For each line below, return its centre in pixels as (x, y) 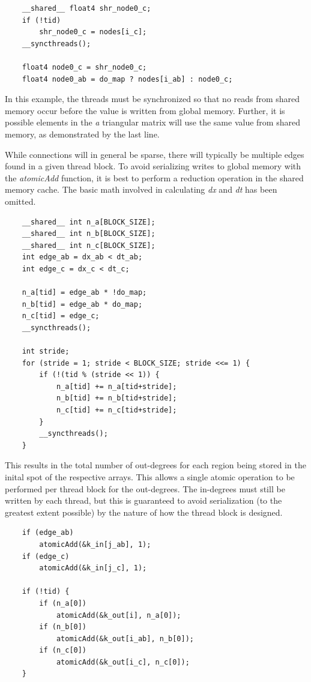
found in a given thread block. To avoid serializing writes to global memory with (153, 166)
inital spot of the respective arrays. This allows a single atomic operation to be (150, 476)
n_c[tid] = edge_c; (61, 316)
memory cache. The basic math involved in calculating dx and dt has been (141, 189)
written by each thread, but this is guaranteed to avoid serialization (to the (143, 500)
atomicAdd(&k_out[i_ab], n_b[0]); (125, 638)
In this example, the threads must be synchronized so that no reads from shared (152, 99)
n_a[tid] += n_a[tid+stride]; (116, 386)
